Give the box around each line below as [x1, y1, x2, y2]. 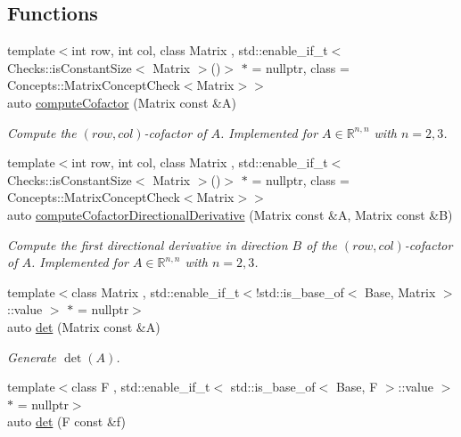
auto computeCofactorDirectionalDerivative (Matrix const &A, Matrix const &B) [7, 205, 453, 223]
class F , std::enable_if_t [71, 377, 210, 396]
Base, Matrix [365, 282, 436, 301]
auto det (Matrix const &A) [7, 317, 161, 336]
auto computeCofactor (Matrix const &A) [7, 93, 236, 111]
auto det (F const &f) [7, 412, 126, 431]
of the [306, 235, 337, 254]
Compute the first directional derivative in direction [7, 235, 288, 254]
